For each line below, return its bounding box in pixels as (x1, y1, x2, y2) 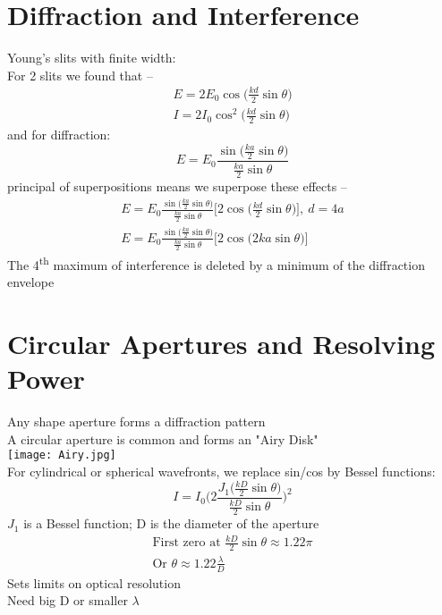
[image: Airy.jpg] (7, 449, 116, 462)
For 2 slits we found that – (7, 65, 153, 84)
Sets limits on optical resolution (7, 573, 181, 592)
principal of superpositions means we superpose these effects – (7, 177, 347, 196)
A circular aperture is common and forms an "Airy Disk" (7, 429, 319, 448)
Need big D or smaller (7, 591, 128, 610)
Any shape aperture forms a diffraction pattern (7, 412, 266, 431)
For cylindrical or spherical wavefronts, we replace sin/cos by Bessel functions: (7, 462, 436, 481)
